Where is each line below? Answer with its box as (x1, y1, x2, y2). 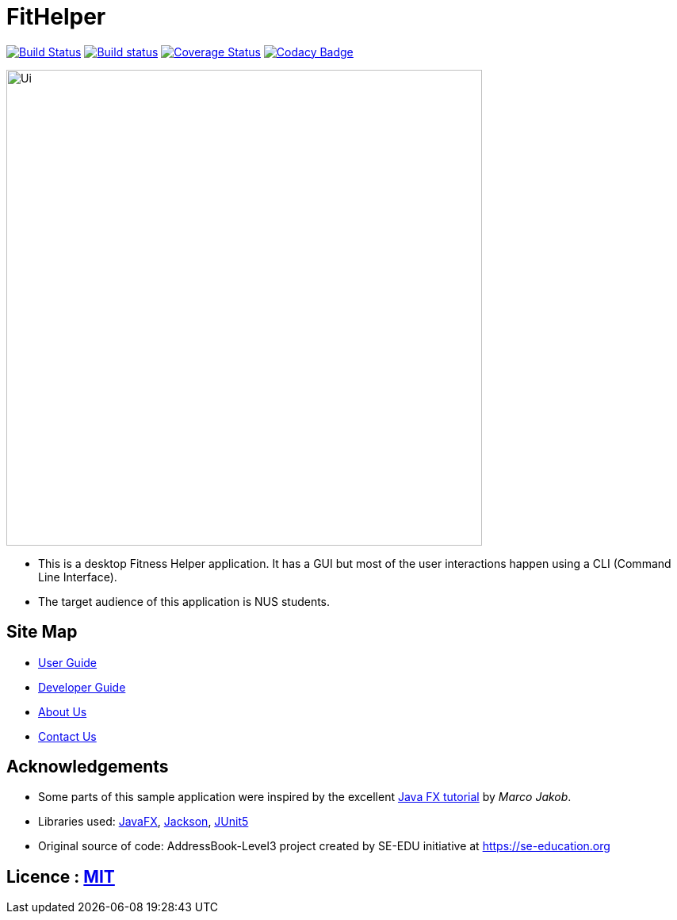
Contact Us (38, 729, 97, 743)
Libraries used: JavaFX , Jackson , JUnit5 (38, 815, 249, 829)
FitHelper (6, 3, 106, 30)
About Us (38, 704, 87, 719)
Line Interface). (38, 569, 117, 584)
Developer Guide (38, 680, 126, 694)
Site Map (6, 622, 78, 642)
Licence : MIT (6, 866, 115, 887)
